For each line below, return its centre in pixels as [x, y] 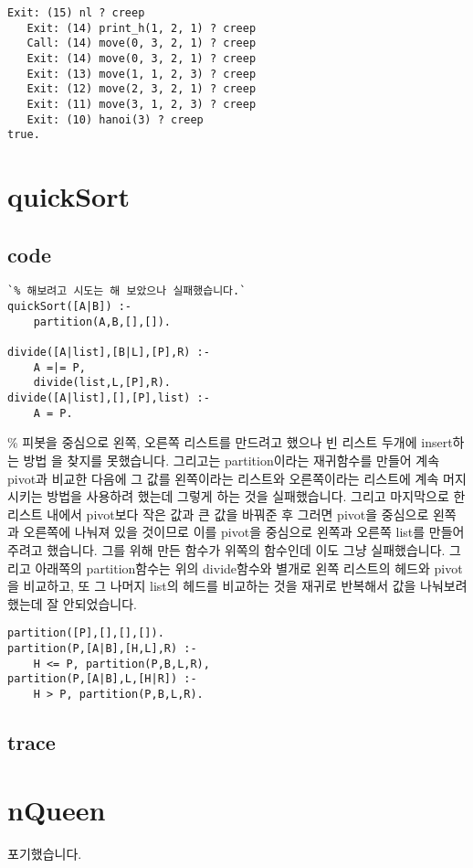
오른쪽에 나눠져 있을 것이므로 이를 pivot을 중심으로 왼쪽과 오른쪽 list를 [224, 532]
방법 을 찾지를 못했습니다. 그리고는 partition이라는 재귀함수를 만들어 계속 [231, 460]
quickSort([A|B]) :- [70, 307]
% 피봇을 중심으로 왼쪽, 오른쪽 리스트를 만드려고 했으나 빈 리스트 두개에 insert [230, 442]
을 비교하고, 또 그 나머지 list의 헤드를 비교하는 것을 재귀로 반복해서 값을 [212, 586]
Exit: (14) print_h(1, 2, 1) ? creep [142, 28]
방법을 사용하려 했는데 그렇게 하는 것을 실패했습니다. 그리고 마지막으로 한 [256, 496]
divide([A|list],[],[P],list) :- [109, 398]
